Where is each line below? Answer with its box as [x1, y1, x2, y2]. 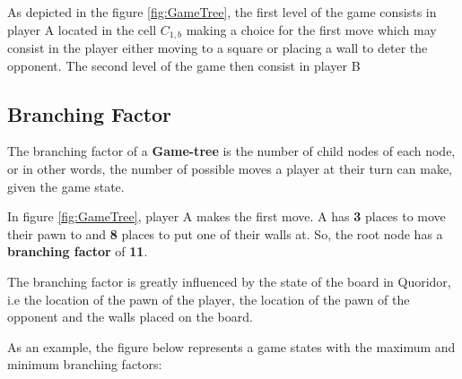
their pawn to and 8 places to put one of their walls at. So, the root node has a [7, 224, 443, 243]
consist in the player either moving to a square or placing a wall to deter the [7, 39, 428, 57]
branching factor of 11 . [7, 242, 148, 261]
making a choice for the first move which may [186, 20, 437, 39]
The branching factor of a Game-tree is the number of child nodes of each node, [7, 142, 456, 160]
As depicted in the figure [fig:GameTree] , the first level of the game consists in [7, 3, 437, 21]
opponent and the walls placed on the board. [7, 307, 253, 326]
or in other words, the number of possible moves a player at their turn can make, [7, 159, 453, 178]
